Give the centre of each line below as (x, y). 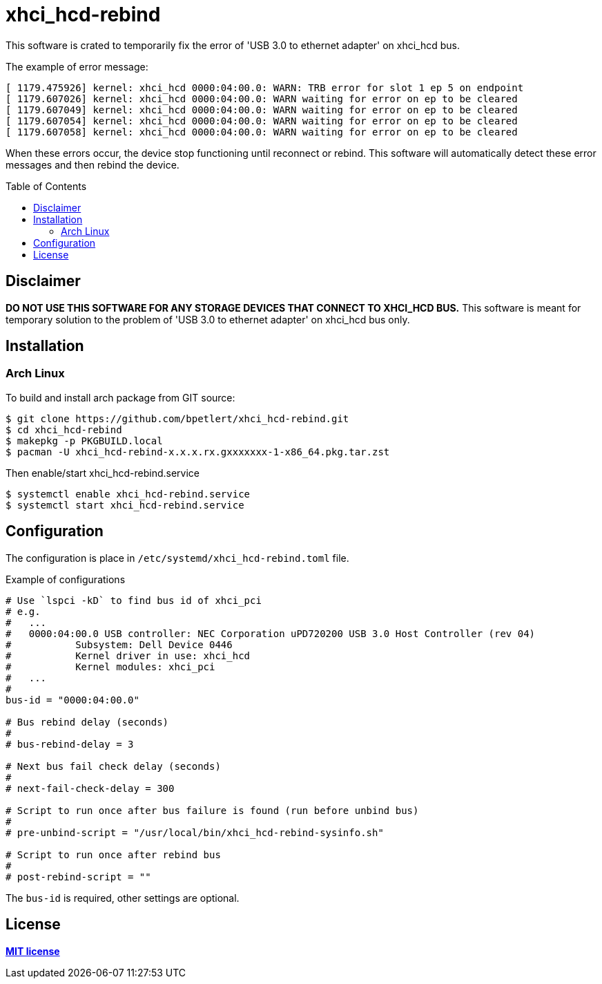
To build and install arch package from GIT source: (120, 397)
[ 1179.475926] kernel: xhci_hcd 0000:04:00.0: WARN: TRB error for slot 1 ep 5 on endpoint (265, 87)
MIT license (33, 951)
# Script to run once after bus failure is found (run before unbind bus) (212, 810)
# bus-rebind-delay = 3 (70, 744)
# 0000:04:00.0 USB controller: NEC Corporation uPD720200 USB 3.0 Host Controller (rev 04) (271, 633)
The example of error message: (77, 66)
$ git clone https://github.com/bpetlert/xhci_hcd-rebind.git (177, 418)
